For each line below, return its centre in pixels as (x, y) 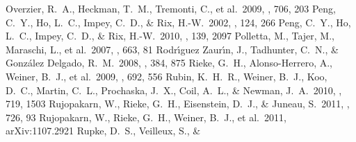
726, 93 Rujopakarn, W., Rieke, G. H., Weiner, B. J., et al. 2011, (146, 117)
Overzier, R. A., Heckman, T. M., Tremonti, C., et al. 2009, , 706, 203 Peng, (171, 8)
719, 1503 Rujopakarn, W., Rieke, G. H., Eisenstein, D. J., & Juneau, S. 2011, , (178, 104)
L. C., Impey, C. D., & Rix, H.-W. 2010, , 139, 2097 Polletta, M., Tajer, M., (170, 36)
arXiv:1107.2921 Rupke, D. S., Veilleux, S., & (103, 131)
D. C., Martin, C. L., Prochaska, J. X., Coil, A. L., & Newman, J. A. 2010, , (174, 90)
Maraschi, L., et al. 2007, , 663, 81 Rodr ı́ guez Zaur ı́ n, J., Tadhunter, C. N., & (172, 49)
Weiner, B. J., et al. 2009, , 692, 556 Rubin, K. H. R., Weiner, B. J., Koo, (167, 76)
